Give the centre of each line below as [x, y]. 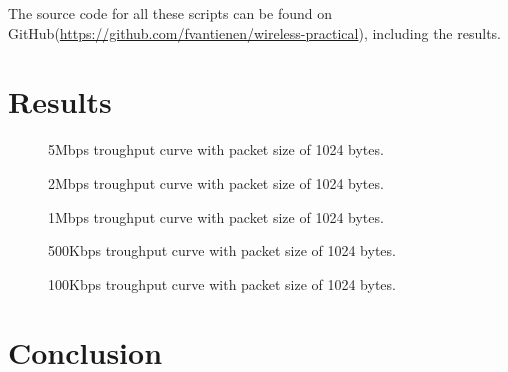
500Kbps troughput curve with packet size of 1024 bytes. [222, 250]
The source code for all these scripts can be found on [170, 13]
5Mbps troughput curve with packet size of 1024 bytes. [216, 149]
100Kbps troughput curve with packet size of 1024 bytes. [222, 283]
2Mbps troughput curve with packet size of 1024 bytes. [216, 182]
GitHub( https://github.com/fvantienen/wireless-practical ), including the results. [255, 32]
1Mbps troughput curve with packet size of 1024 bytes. [216, 216]
